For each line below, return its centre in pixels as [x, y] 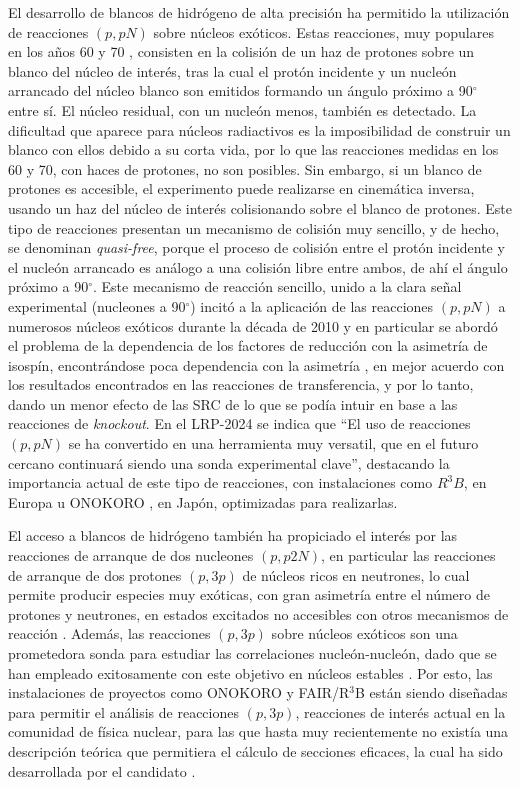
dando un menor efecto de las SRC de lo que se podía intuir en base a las [233, 403]
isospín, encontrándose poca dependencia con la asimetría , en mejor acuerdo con [256, 364]
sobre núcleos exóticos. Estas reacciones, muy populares [323, 31]
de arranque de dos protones [95, 574]
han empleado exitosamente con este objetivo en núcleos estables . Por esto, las [250, 672]
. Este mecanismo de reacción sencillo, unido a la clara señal [277, 286]
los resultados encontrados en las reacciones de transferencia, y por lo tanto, [241, 384]
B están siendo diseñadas [431, 692]
